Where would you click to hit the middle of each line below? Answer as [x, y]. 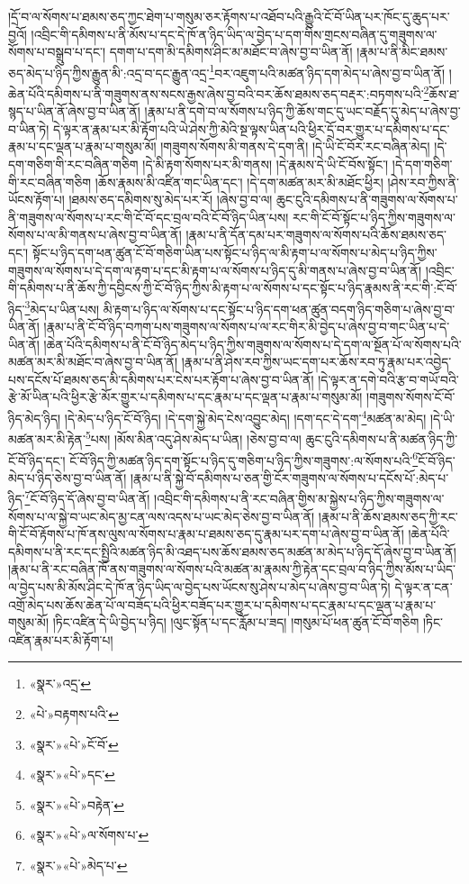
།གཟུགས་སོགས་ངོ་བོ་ [411, 397]
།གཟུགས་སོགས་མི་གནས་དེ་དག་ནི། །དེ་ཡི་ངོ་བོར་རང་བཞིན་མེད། [295, 146]
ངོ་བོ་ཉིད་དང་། [37, 460]
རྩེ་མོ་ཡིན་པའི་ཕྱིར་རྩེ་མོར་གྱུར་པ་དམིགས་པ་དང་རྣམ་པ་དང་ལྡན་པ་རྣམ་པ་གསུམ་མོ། [185, 397]
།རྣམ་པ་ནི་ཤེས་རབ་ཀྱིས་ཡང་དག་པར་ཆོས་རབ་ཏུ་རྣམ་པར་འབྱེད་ [316, 362]
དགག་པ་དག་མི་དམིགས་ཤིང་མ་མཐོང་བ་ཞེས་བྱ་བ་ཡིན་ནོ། [231, 52]
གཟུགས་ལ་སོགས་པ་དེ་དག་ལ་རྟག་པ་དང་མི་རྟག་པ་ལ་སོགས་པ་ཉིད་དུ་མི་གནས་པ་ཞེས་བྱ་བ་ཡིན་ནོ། [215, 270]
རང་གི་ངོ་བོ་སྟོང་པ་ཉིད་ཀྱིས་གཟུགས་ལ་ [374, 217]
